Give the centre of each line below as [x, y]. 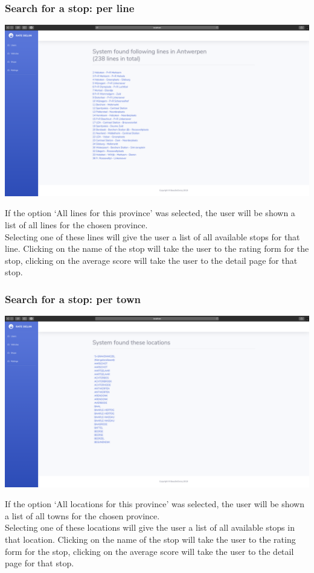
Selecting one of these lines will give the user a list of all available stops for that [152, 236]
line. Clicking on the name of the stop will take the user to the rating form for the [157, 248]
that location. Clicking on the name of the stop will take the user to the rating [150, 539]
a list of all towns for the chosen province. [82, 515]
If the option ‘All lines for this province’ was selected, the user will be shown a [150, 213]
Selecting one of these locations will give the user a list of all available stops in [150, 527]
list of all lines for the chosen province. [76, 224]
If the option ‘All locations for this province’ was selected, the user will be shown [155, 504]
